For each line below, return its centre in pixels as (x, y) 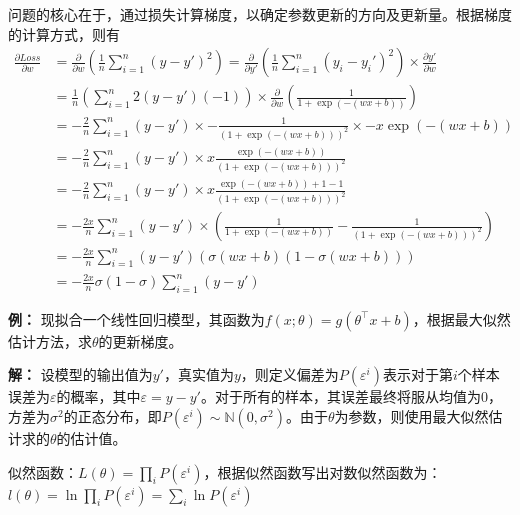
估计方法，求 (50, 340)
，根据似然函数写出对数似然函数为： (322, 471)
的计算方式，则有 (64, 33)
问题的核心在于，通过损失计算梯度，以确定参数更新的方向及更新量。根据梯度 (260, 14)
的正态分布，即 (112, 416)
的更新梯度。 (140, 340)
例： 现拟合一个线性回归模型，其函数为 (136, 318)
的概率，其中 (98, 396)
